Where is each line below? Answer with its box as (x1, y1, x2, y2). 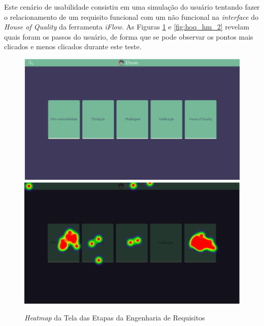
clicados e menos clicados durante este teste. (4, 41, 142, 52)
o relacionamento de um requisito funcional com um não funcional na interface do (4, 11, 258, 22)
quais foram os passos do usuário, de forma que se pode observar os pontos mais (4, 31, 253, 42)
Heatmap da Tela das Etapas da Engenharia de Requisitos (24, 312, 205, 323)
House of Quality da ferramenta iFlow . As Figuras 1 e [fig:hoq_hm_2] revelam (4, 21, 249, 32)
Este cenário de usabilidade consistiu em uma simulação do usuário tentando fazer (4, 2, 260, 12)
